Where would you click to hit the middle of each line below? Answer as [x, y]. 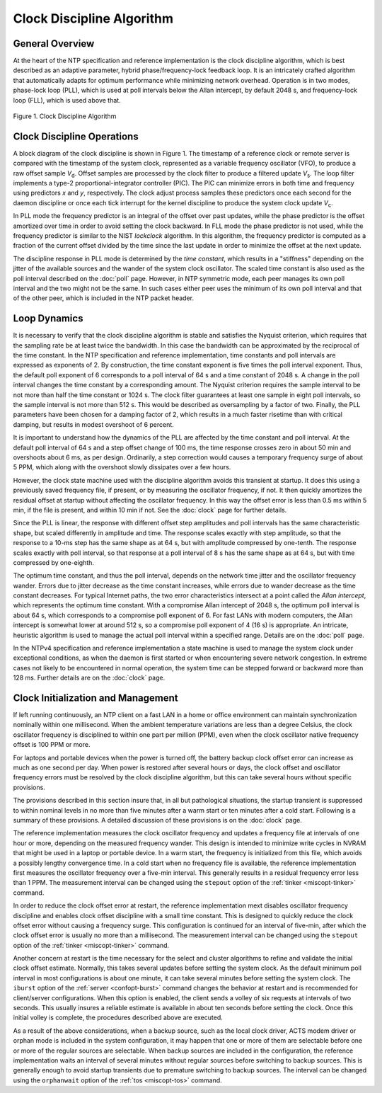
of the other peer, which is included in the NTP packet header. [104, 298]
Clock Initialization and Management [95, 698]
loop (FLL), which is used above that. [67, 100]
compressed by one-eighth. [54, 562]
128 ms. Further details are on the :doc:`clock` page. [89, 678]
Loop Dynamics [48, 319]
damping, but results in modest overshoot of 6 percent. [94, 424]
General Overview [54, 44]
